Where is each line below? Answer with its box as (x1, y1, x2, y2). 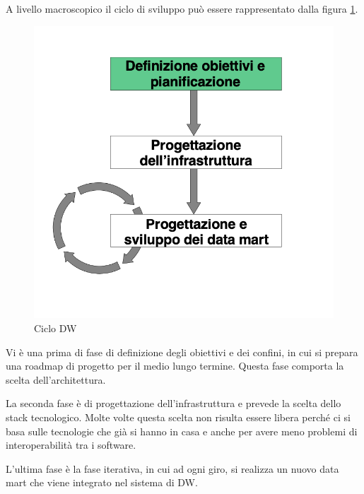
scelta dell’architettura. (6, 372, 106, 387)
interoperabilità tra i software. (6, 437, 136, 452)
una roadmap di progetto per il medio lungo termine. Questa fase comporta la (6, 358, 344, 373)
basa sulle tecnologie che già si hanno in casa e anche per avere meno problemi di (6, 423, 358, 438)
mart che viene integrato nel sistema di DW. (6, 475, 198, 490)
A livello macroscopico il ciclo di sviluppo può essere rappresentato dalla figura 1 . (6, 1, 358, 16)
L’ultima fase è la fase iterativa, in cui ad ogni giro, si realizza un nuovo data (6, 461, 339, 476)
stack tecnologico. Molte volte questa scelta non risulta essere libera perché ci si (6, 410, 351, 425)
